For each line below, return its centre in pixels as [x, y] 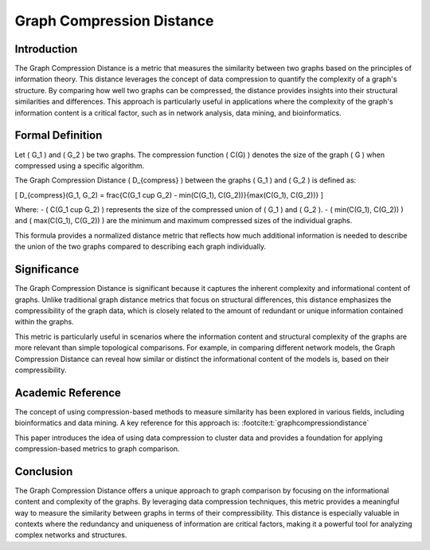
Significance [47, 270]
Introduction [46, 49]
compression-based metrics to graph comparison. [97, 448]
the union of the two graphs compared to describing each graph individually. [141, 246]
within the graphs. [45, 322]
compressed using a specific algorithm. [80, 165]
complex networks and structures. [71, 535]
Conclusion [44, 471]
